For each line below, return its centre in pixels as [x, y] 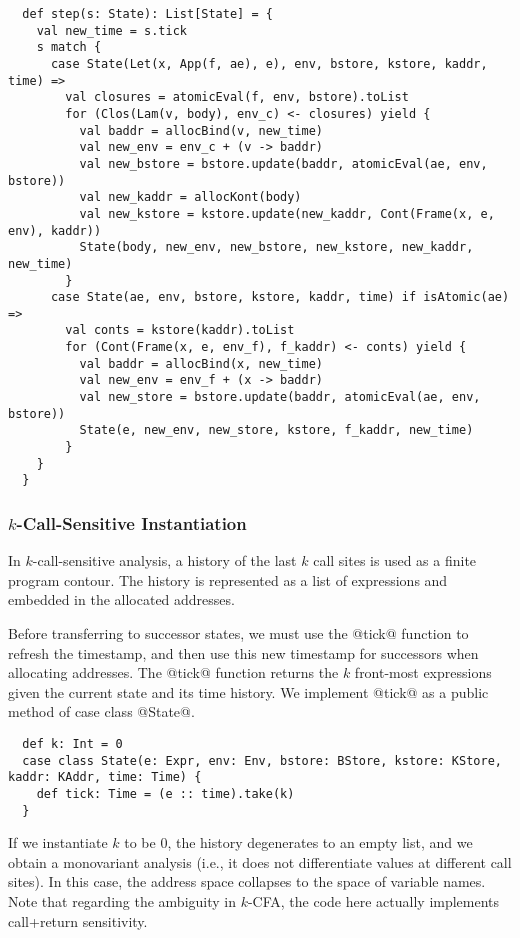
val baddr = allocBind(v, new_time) [201, 130]
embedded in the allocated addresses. [121, 599]
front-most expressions [423, 672]
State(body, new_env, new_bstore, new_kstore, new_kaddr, [276, 247]
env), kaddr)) [55, 230]
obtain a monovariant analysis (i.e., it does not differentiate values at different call [260, 861]
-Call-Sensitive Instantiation [131, 522]
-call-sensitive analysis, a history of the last [164, 560]
